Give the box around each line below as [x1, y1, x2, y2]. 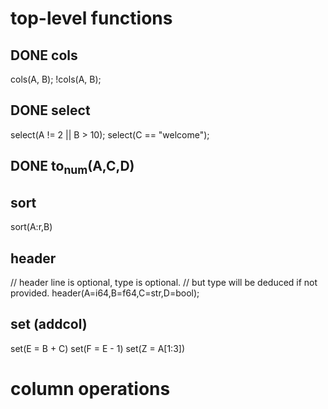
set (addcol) [10, 316, 88, 333]
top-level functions [10, 7, 173, 30]
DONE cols [10, 47, 78, 64]
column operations [10, 378, 171, 401]
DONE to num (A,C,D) [10, 158, 135, 177]
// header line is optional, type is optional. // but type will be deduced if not [10, 277, 318, 289]
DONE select [10, 102, 91, 119]
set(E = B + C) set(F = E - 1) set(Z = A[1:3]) [10, 342, 186, 354]
